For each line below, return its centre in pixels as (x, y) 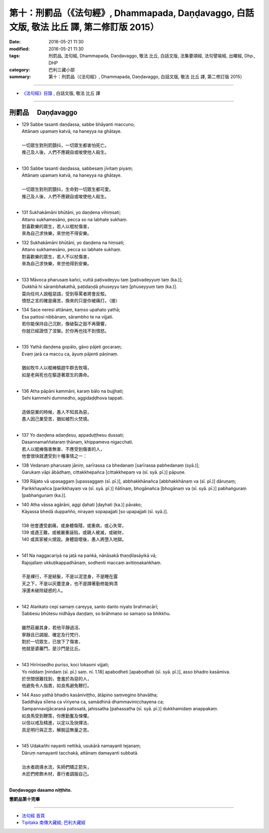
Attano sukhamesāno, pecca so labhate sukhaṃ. (71, 250)
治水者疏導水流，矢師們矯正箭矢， (57, 767)
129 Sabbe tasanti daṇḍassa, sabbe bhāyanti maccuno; (78, 124)
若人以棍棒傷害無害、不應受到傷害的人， (63, 449)
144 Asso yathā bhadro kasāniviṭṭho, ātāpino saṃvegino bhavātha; (90, 695)
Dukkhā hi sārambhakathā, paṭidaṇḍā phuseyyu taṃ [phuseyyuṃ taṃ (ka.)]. (100, 286)
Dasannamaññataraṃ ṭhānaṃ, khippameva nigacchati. (77, 442)
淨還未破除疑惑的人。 (44, 590)
